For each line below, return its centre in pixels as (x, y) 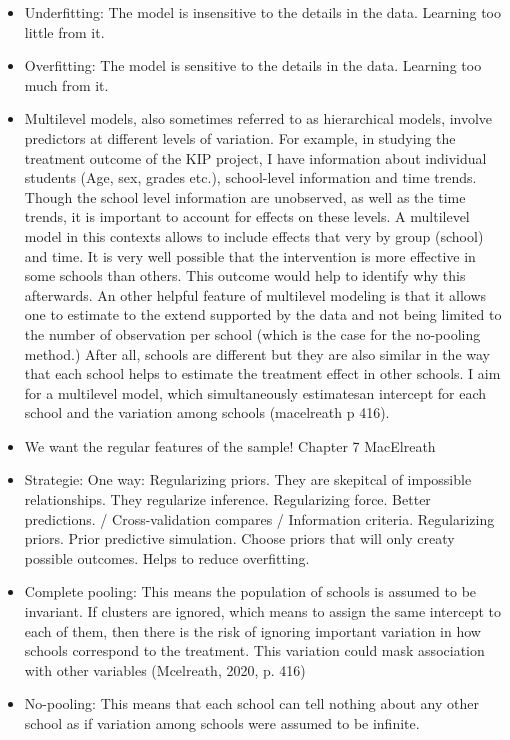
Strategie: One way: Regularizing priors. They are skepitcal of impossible (248, 479)
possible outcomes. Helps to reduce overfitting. (167, 557)
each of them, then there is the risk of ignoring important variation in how (252, 630)
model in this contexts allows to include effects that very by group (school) (254, 235)
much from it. (66, 84)
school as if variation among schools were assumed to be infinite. (222, 723)
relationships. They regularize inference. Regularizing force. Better (227, 499)
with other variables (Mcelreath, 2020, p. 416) (165, 669)
